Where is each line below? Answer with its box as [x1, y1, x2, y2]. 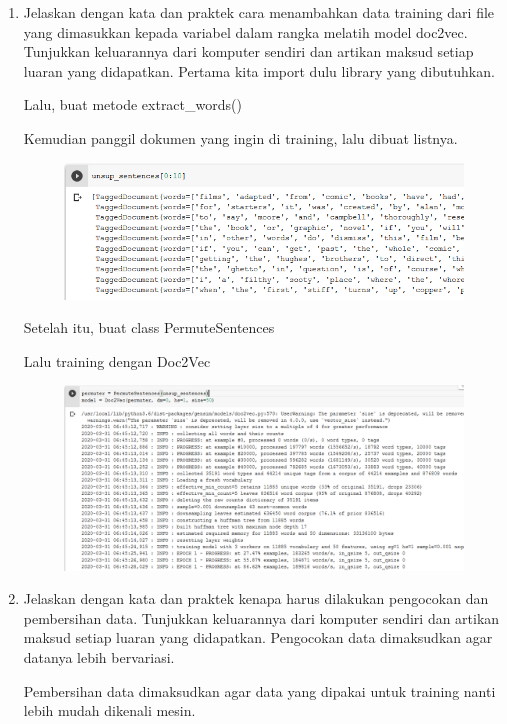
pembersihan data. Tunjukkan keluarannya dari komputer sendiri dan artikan [23, 607, 500, 628]
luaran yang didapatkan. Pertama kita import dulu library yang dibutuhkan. [23, 60, 495, 81]
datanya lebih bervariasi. [23, 646, 175, 667]
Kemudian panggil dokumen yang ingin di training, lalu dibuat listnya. [23, 127, 458, 148]
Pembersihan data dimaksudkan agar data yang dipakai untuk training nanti [23, 680, 496, 701]
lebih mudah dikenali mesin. [23, 700, 196, 721]
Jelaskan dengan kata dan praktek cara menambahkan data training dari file [23, 2, 495, 22]
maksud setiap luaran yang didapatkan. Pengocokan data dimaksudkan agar [23, 627, 493, 648]
